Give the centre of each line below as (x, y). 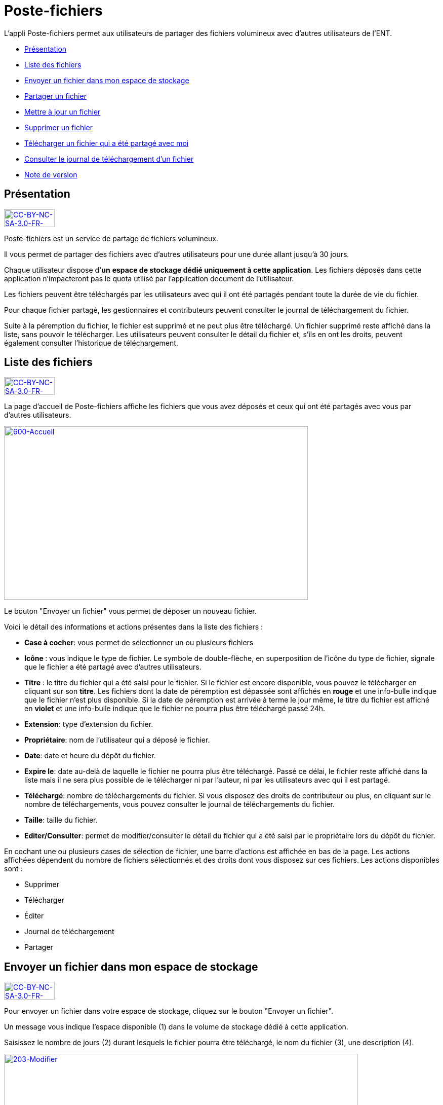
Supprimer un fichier (58, 127)
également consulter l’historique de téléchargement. (91, 343)
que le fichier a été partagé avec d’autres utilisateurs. (113, 667)
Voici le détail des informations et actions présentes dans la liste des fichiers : (134, 627)
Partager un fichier (55, 96)
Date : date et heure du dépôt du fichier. (90, 756)
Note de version (51, 174)
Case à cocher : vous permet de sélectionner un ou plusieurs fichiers (139, 643)
